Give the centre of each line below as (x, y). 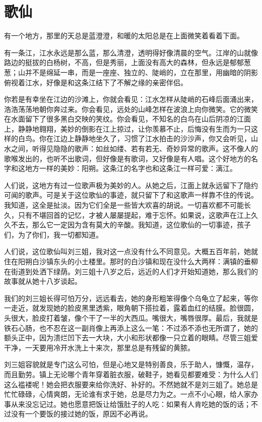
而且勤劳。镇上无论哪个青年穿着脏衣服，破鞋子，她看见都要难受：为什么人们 (131, 374)
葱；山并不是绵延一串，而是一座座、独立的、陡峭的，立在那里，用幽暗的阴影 (131, 72)
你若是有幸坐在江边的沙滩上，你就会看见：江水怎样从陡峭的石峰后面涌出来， (131, 99)
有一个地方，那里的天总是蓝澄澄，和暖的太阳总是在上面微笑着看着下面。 (124, 36)
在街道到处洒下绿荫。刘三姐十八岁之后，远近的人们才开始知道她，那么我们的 (131, 271)
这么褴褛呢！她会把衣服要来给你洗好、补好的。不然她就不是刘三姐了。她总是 (131, 384)
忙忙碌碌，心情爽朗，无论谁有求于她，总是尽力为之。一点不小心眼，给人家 (127, 394)
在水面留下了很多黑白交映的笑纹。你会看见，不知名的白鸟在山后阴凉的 (120, 119)
